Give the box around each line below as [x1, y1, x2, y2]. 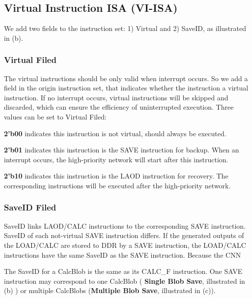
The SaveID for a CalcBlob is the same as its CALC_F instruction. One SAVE [4, 266, 243, 276]
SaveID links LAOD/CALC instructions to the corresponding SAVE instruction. [4, 220, 246, 231]
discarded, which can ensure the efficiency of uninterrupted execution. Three [4, 102, 234, 112]
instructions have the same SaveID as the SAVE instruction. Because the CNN [4, 249, 241, 260]
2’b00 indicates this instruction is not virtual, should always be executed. [4, 128, 226, 138]
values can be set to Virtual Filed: [4, 111, 107, 121]
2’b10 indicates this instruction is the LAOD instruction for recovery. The [4, 171, 228, 181]
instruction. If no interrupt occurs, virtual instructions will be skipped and [4, 92, 228, 102]
